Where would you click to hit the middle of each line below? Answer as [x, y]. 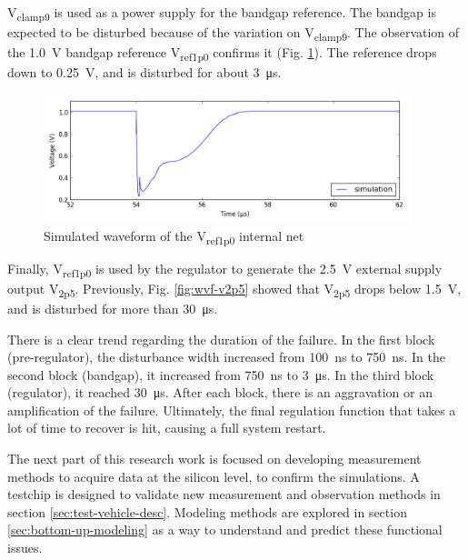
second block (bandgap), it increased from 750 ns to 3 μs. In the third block [221, 374]
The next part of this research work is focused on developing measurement [214, 459]
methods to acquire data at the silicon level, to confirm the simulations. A [214, 476]
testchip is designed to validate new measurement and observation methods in [224, 494]
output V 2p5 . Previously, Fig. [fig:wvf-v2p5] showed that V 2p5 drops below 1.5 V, [234, 289]
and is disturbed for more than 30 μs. [113, 308]
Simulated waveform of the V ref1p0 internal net [174, 236]
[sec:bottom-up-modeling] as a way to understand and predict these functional [225, 530]
